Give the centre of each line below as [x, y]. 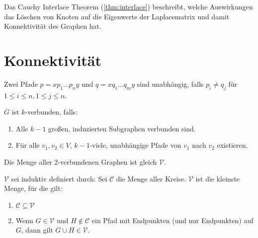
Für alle [28, 145]
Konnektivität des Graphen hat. [53, 26]
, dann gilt [37, 230]
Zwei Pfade [21, 84]
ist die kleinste [218, 178]
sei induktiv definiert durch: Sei [59, 178]
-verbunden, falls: [51, 112]
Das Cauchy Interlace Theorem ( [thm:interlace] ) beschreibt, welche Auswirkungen [129, 6]
